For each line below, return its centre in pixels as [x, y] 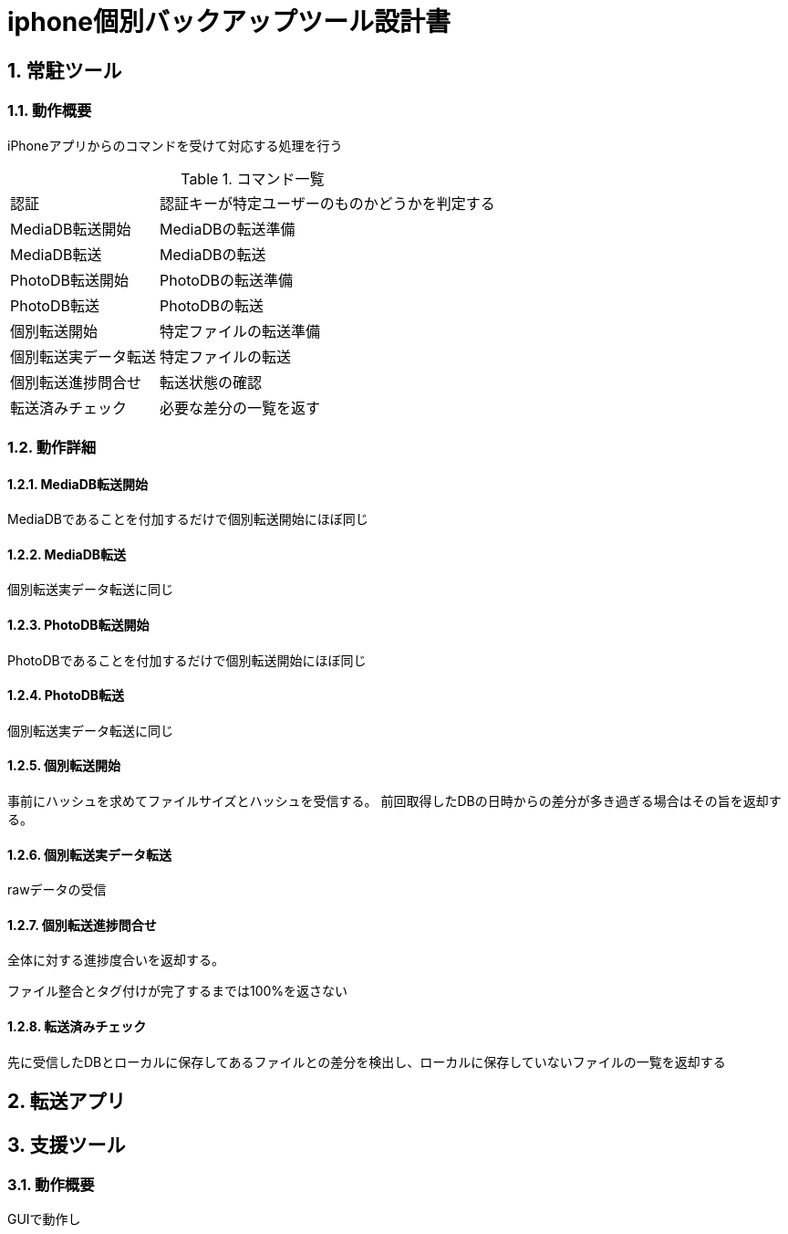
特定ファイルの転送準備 [240, 331]
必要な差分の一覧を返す [240, 408]
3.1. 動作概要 [51, 1184]
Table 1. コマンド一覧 [253, 178]
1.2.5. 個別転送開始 [64, 766]
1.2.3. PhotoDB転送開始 [78, 624]
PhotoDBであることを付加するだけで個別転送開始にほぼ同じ [187, 660]
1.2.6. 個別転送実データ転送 [90, 854]
